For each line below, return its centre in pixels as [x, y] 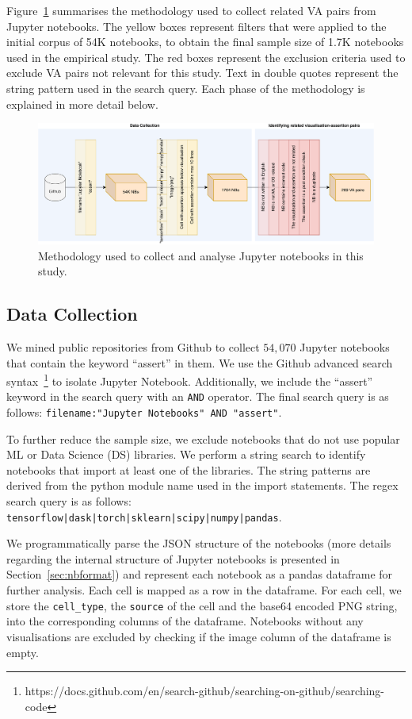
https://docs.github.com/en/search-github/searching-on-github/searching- [205, 691]
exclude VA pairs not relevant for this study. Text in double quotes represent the [202, 73]
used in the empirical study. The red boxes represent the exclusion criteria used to [206, 57]
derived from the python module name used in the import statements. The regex [202, 485]
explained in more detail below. [82, 104]
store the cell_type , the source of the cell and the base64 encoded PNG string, [202, 605]
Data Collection [72, 314]
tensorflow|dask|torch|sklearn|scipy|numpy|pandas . [144, 516]
